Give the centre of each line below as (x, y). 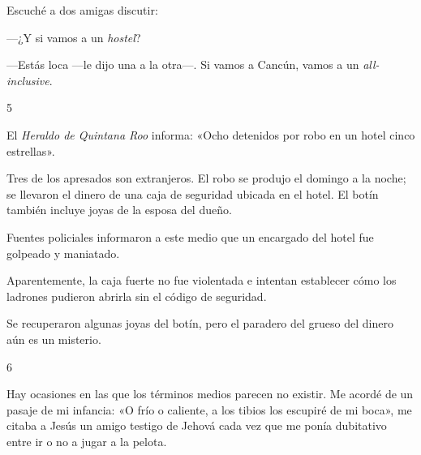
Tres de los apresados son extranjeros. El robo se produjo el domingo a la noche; (206, 178)
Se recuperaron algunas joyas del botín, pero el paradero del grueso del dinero (200, 323)
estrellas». (31, 150)
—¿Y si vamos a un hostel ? (74, 37)
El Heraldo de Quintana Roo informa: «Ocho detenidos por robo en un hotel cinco (211, 134)
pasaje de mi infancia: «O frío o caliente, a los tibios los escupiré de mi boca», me (209, 409)
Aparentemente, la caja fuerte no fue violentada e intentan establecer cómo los (202, 280)
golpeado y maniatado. (63, 253)
